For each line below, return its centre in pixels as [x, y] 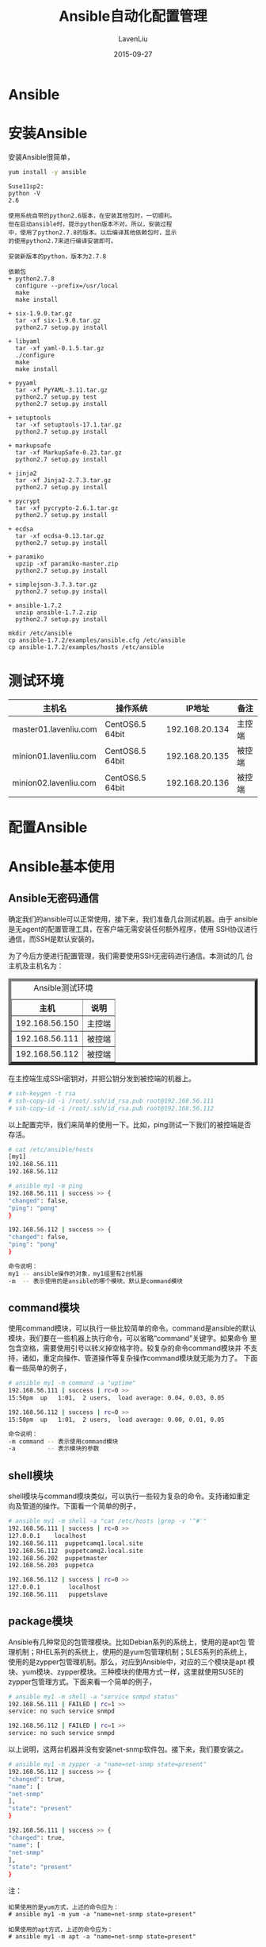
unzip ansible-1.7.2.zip [56, 612]
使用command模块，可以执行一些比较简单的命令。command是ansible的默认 [132, 1328]
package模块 [41, 1621]
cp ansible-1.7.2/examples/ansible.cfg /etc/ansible [97, 640]
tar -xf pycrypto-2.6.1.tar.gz [67, 508]
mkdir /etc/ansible [40, 633]
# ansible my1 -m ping [46, 1186]
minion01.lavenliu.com [54, 755]
